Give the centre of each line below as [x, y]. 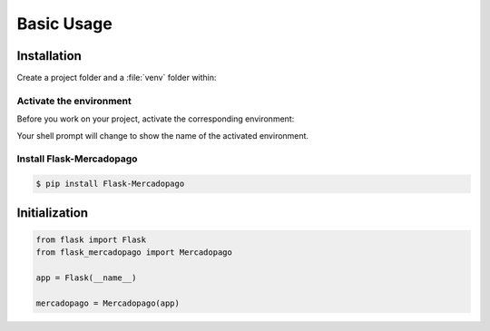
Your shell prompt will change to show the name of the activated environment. [162, 135]
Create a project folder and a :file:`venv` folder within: [117, 78]
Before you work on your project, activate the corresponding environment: [156, 119]
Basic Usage [64, 24]
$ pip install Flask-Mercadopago [110, 184]
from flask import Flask [91, 239]
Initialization [53, 213]
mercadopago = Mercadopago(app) [108, 303]
